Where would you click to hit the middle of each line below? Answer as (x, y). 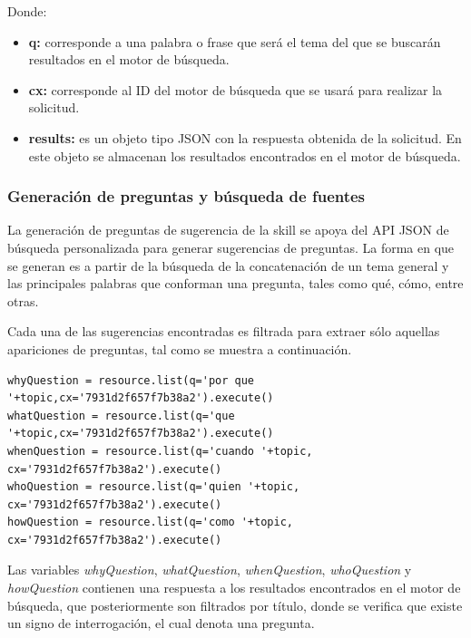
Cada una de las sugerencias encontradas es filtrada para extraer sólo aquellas (224, 331)
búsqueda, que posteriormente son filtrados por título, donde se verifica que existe (235, 605)
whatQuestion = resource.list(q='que (121, 416)
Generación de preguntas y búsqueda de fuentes (186, 196)
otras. (23, 300)
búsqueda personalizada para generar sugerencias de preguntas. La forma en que (231, 247)
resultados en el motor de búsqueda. (129, 59)
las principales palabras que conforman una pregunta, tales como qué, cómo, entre (235, 283)
